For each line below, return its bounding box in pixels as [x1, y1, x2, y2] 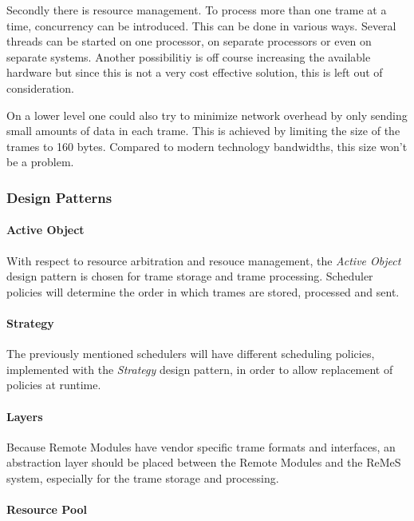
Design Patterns [6, 187, 112, 207]
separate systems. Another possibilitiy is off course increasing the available [6, 48, 371, 65]
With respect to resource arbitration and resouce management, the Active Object [6, 252, 401, 268]
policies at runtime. [6, 376, 101, 393]
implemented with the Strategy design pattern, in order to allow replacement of [6, 360, 393, 377]
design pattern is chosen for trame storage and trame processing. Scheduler [6, 268, 373, 284]
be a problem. [6, 153, 74, 170]
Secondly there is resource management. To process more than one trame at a [6, 2, 387, 18]
